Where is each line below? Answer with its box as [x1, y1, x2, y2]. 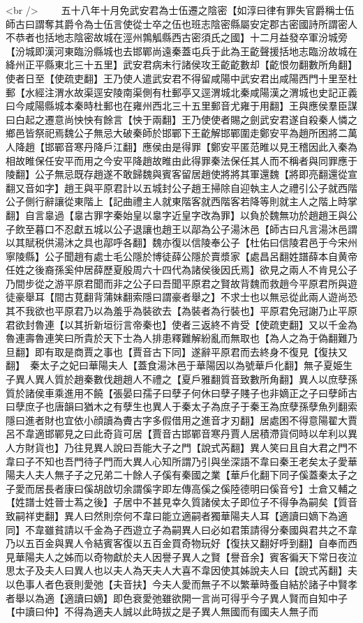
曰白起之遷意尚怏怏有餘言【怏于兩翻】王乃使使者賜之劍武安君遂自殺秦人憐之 [6, 112, 357, 126]
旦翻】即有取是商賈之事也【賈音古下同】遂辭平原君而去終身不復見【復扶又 [6, 344, 348, 359]
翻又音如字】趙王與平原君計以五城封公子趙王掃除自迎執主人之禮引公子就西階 [6, 180, 357, 195]
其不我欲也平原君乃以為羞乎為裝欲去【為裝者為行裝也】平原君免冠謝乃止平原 [6, 303, 357, 318]
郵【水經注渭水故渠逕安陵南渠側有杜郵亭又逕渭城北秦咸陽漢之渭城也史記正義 [6, 84, 357, 99]
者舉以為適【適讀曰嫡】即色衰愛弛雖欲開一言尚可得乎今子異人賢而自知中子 [6, 590, 348, 605]
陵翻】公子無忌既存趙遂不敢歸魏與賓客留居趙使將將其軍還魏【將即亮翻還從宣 [6, 167, 357, 181]
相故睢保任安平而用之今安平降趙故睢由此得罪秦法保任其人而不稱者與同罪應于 [6, 153, 357, 167]
